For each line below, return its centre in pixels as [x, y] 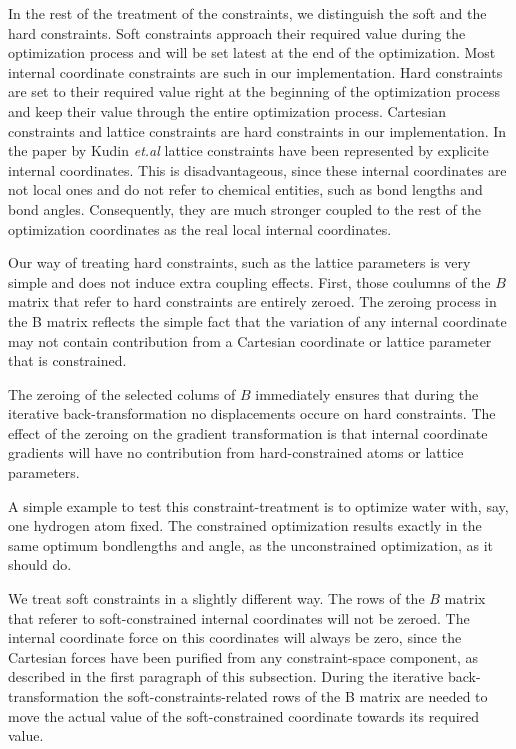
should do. [40, 564]
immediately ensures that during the [367, 393]
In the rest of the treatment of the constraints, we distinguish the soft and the [247, 13]
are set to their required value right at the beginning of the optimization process [254, 91]
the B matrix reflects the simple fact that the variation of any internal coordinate [257, 320]
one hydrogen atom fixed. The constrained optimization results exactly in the [245, 525]
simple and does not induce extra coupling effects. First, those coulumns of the [249, 281]
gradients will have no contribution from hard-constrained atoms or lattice [236, 452]
